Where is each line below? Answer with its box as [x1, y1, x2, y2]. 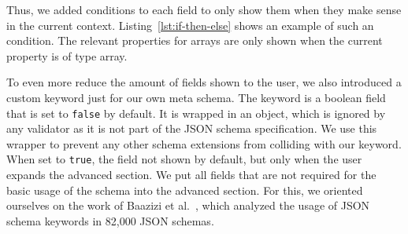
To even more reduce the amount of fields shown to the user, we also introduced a [6, 74, 402, 90]
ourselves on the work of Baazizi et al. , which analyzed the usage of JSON [6, 197, 370, 214]
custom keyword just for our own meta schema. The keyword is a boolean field [6, 89, 386, 105]
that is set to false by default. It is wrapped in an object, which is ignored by [6, 104, 386, 121]
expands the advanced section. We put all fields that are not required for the [6, 166, 376, 183]
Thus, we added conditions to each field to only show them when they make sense [6, 2, 402, 17]
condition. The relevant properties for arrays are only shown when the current [6, 32, 383, 49]
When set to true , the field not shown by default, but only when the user [6, 151, 362, 167]
